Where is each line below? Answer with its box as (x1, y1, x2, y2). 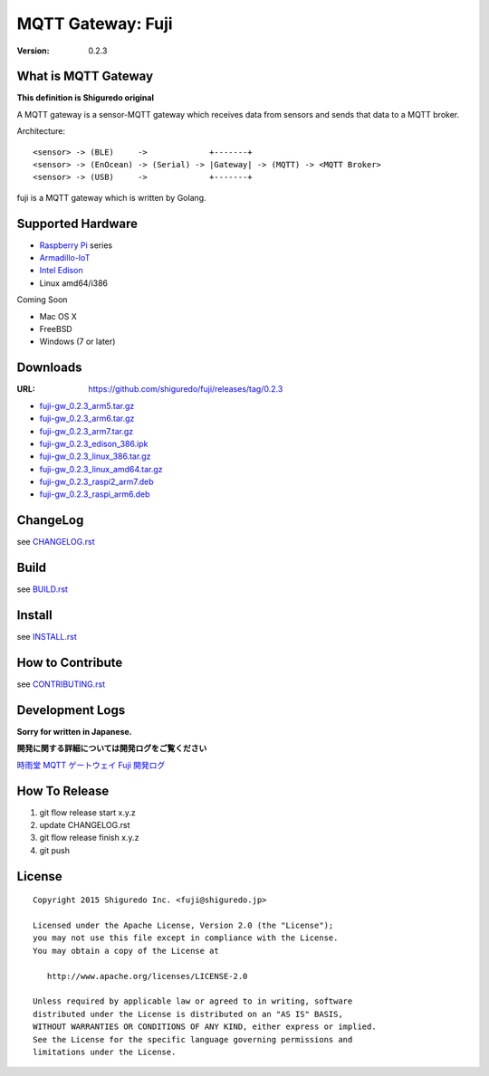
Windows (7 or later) (39, 336, 116, 348)
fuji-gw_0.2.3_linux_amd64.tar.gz (39, 463, 163, 474)
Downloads (16, 360, 82, 376)
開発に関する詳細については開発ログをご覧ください (16, 743, 207, 754)
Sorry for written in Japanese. (16, 727, 133, 737)
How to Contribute (16, 655, 123, 670)
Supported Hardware (16, 215, 139, 231)
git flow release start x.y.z (39, 806, 136, 818)
